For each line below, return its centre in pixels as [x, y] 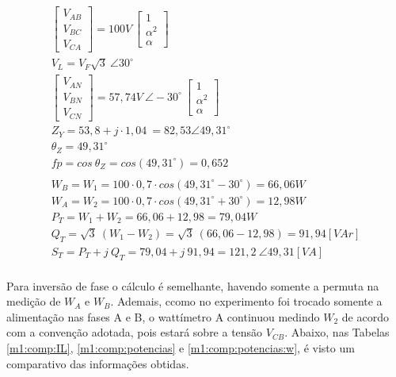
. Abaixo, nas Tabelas [337, 332]
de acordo [365, 316]
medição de [34, 301]
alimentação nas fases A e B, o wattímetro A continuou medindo [163, 316]
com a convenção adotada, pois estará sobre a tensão [135, 332]
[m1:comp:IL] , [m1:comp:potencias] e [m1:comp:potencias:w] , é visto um [181, 348]
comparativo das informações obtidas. [98, 363]
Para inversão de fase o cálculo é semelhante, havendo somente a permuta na [193, 285]
